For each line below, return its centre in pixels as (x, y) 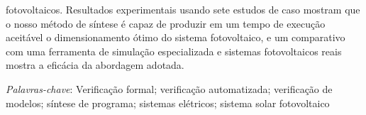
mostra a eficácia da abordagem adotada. (95, 65)
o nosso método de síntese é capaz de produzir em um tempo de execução (166, 23)
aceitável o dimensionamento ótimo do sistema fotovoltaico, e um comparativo (176, 37)
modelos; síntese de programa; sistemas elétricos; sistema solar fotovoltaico (168, 103)
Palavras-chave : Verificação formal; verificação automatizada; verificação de (169, 88)
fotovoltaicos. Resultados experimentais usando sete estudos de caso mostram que (183, 9)
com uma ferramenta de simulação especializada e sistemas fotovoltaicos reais (174, 51)
